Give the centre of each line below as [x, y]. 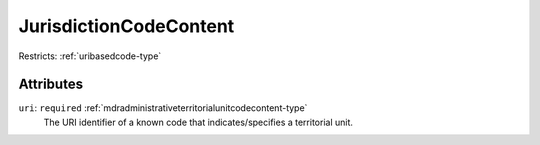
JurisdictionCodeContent [126, 26]
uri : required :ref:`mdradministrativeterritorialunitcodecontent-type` [163, 108]
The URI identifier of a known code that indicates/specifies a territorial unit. [198, 122]
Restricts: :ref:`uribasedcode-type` [90, 56]
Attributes [51, 84]
